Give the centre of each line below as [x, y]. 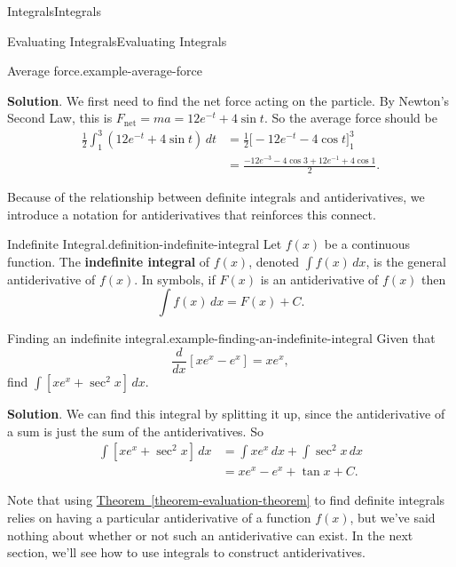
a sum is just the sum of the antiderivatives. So [135, 431]
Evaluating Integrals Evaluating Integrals [117, 40]
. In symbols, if [175, 279]
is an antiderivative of [319, 279]
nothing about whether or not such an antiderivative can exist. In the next [210, 535]
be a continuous [367, 244]
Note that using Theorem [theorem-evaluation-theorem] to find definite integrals [226, 500]
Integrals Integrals [55, 11]
